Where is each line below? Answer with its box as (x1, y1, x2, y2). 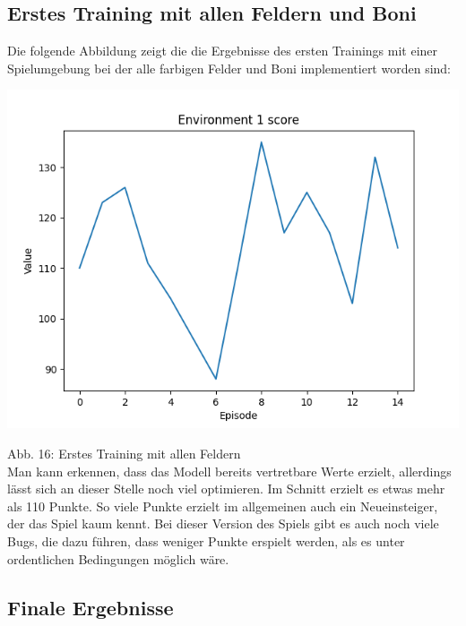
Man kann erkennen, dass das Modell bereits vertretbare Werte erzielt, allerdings (7, 461, 452, 480)
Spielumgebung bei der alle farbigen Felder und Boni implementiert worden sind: (7, 58, 451, 77)
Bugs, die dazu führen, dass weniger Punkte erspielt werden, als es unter (7, 531, 405, 550)
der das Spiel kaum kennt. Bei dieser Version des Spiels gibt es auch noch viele (7, 514, 439, 533)
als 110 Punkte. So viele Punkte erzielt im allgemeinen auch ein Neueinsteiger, (7, 496, 438, 515)
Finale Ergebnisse (7, 593, 174, 621)
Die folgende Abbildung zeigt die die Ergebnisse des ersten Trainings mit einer (7, 41, 438, 60)
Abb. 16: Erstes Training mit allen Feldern (7, 443, 241, 462)
